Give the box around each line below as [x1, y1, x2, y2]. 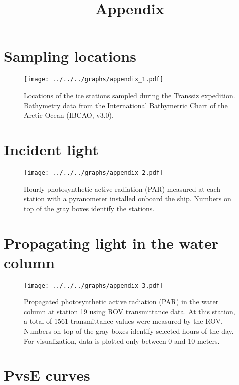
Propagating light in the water [4, 232, 219, 253]
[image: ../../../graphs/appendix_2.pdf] [24, 169, 164, 176]
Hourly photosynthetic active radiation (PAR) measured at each [24, 183, 221, 194]
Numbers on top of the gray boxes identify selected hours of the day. [24, 326, 234, 336]
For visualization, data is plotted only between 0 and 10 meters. [24, 335, 220, 346]
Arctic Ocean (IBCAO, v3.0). [24, 110, 114, 120]
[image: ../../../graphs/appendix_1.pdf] [24, 76, 164, 83]
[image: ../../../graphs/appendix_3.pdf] [24, 282, 164, 289]
